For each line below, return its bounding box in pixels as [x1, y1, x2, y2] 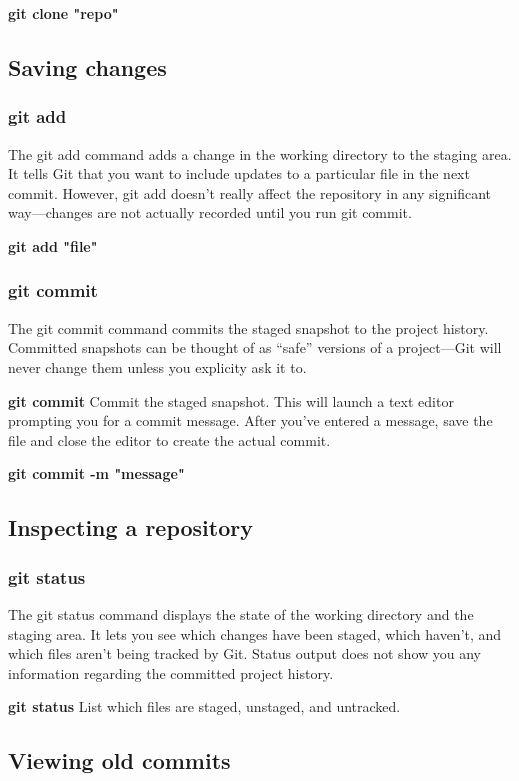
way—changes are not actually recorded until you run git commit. [8, 202, 412, 223]
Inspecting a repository [8, 512, 253, 543]
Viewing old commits [8, 745, 231, 776]
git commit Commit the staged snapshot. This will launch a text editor [8, 390, 454, 411]
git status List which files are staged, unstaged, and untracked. [8, 696, 401, 717]
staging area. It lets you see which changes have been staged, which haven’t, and [8, 623, 502, 644]
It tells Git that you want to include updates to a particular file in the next [8, 163, 470, 184]
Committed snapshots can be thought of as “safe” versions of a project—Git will [8, 337, 502, 358]
